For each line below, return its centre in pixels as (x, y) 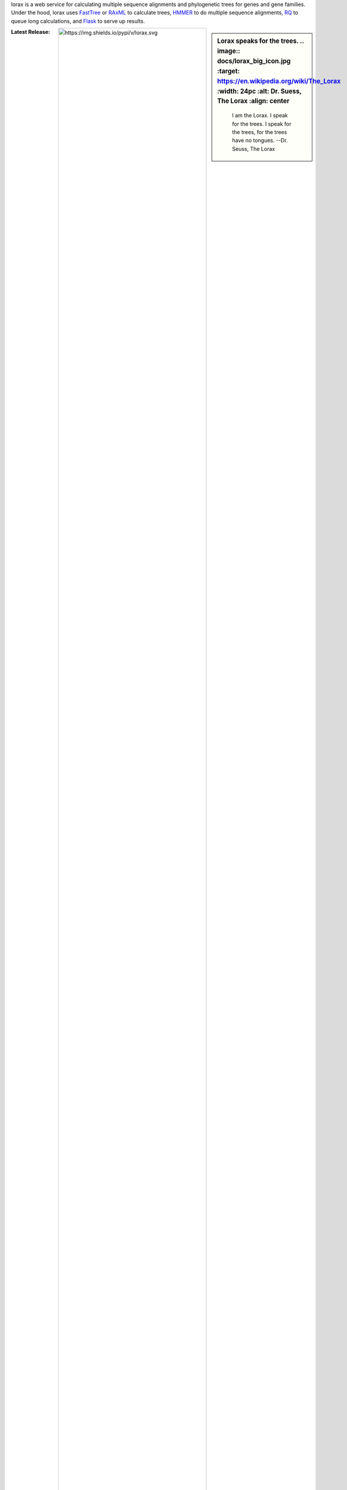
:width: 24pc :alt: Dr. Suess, (259, 91)
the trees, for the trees (260, 132)
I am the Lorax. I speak (260, 116)
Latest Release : (31, 32)
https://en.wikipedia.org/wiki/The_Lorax (279, 81)
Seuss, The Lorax (254, 148)
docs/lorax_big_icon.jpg (254, 61)
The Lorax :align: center (253, 101)
